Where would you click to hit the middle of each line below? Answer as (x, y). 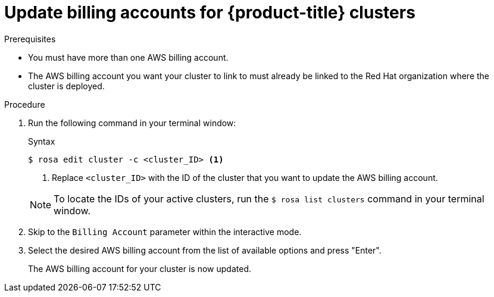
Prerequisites (30, 39)
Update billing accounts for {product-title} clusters (210, 12)
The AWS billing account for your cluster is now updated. (140, 268)
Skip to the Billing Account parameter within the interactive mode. (165, 232)
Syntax (42, 141)
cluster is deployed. (66, 86)
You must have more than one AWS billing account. (128, 57)
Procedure (25, 104)
